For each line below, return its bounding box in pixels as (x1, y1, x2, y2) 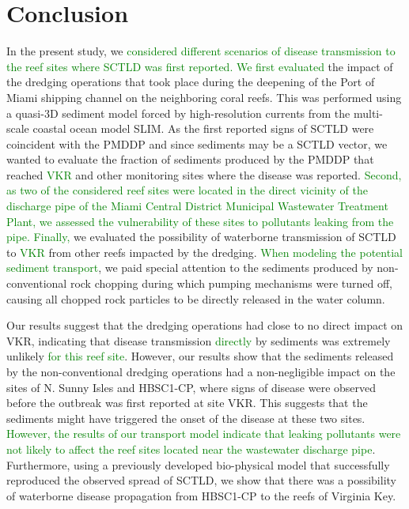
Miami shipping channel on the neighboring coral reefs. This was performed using (6, 89, 402, 105)
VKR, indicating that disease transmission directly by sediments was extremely (6, 332, 391, 349)
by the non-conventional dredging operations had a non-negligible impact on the (6, 364, 396, 379)
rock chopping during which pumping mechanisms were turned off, (70, 275, 392, 292)
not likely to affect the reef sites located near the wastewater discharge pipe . (6, 440, 376, 457)
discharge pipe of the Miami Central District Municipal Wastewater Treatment (6, 198, 388, 214)
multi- (353, 104, 383, 121)
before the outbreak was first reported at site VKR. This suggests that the (6, 394, 368, 411)
